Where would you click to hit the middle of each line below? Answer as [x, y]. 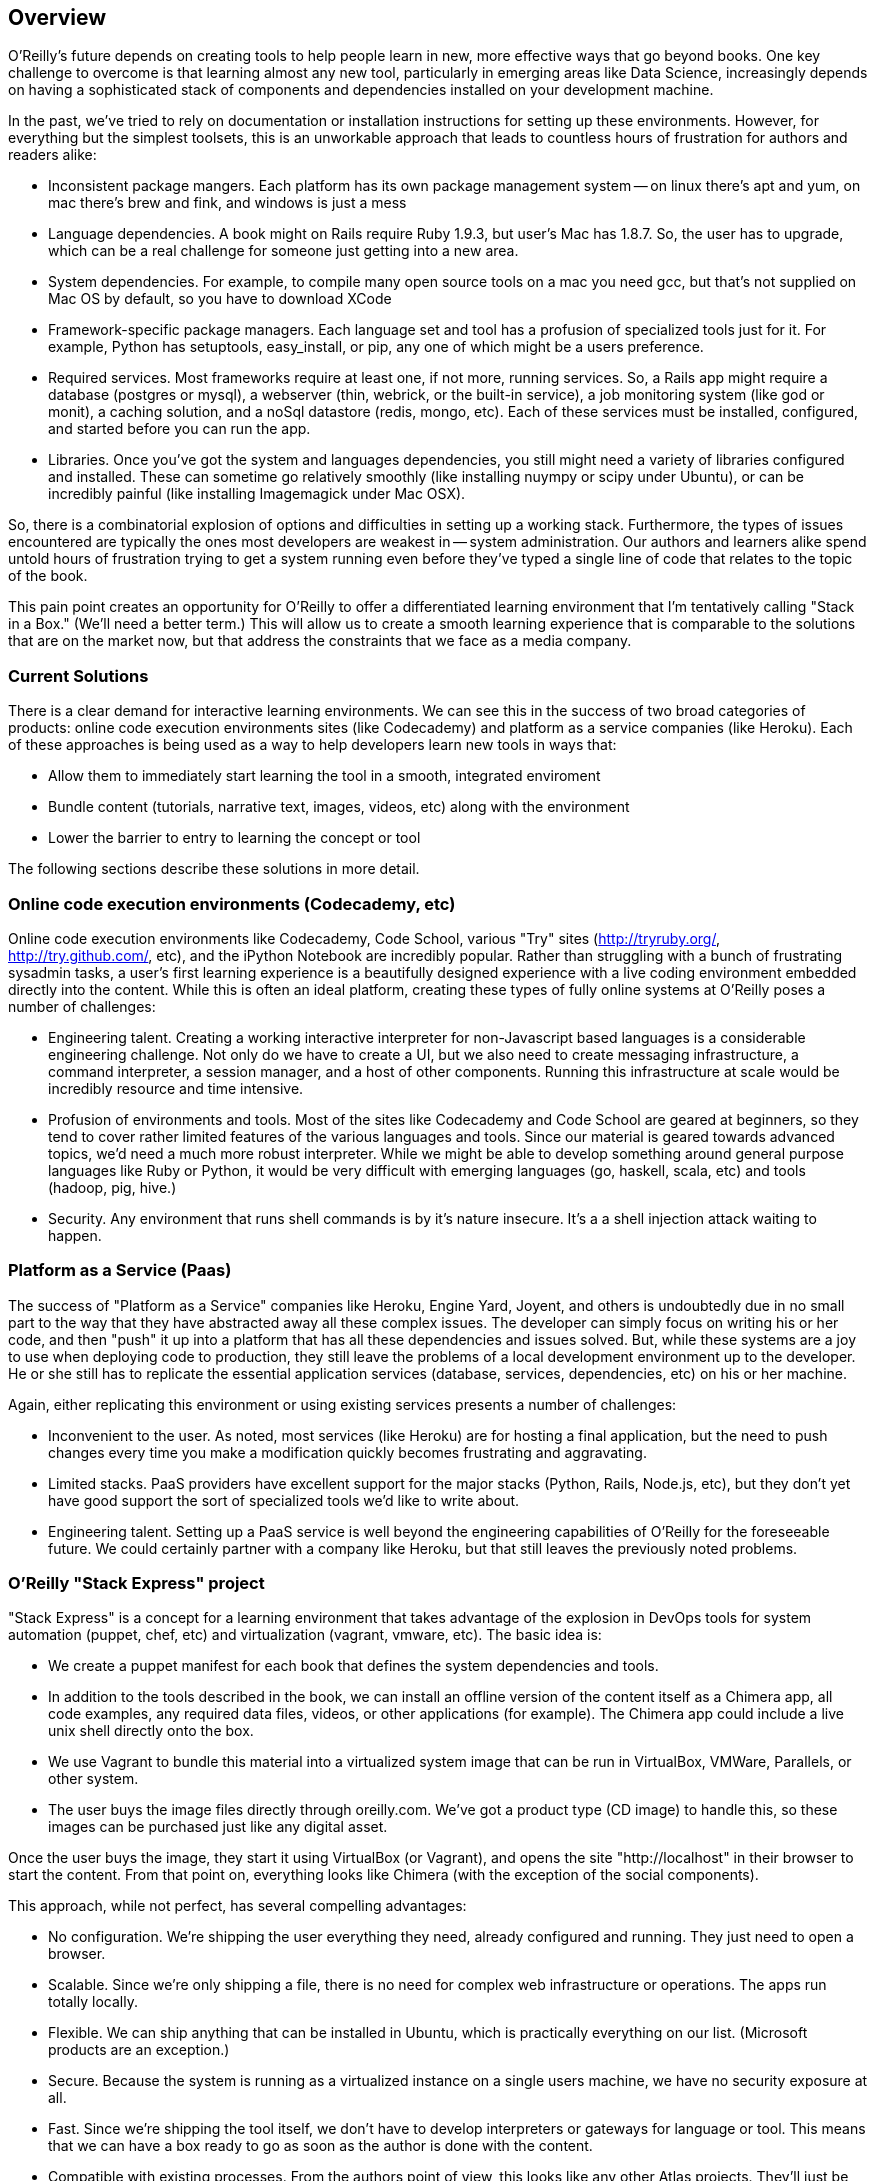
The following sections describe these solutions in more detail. [214, 869]
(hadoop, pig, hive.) [112, 1187]
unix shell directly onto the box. [151, 1731]
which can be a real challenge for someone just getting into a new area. [283, 251]
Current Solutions [78, 675]
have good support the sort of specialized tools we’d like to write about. [284, 1500]
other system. [93, 1779]
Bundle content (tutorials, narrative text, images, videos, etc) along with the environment [339, 807]
